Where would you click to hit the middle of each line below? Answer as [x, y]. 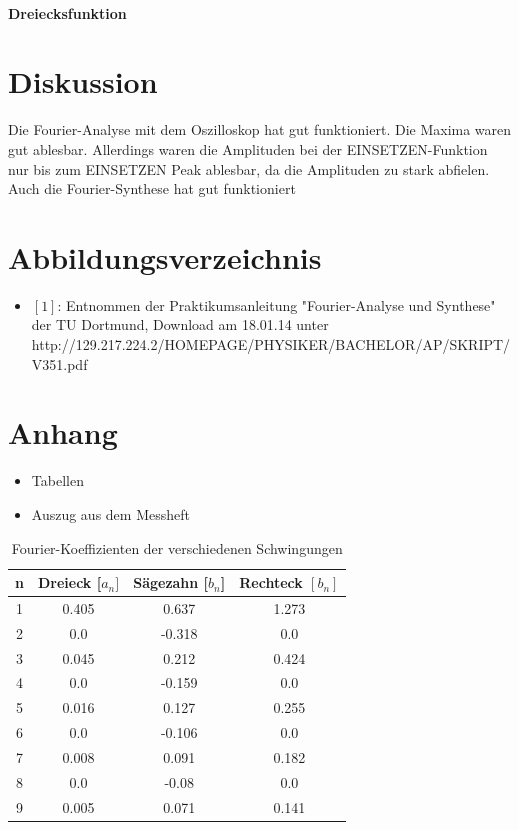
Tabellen [57, 480]
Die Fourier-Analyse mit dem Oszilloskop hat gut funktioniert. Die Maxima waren [260, 129]
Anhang [63, 432]
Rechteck [271, 582]
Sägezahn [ [171, 582]
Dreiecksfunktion [67, 12]
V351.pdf [59, 363]
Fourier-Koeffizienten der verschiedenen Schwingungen [177, 547]
